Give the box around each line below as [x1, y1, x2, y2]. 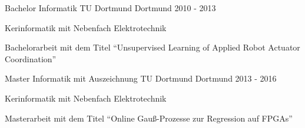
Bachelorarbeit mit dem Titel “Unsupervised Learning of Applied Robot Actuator [5, 41, 300, 53]
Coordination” [5, 52, 57, 65]
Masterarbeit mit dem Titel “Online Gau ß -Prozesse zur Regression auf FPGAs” [5, 112, 293, 124]
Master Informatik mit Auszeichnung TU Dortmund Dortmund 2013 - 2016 [5, 72, 277, 85]
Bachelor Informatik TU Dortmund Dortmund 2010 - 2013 [5, 2, 216, 14]
